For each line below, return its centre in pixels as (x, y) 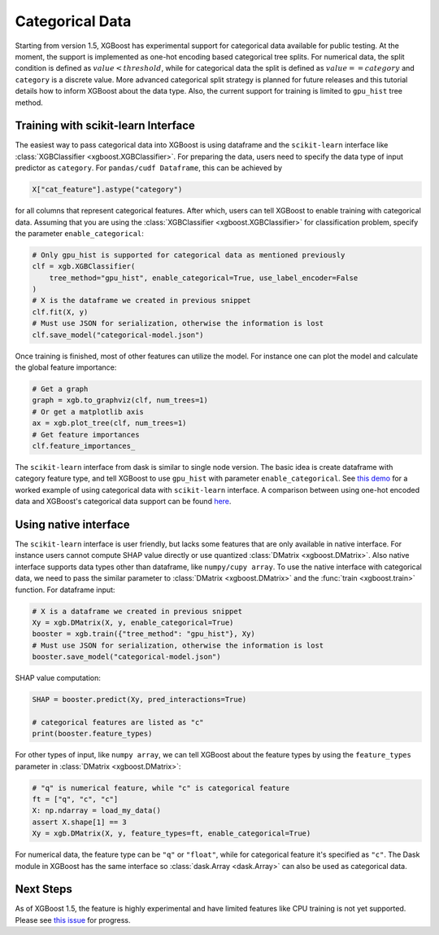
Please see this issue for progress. (73, 920)
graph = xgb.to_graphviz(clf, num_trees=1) (120, 400)
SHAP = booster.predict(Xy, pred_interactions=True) (139, 700)
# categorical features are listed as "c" (118, 722)
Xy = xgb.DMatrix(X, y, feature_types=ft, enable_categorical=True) (172, 834)
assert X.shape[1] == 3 (80, 822)
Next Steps (43, 889)
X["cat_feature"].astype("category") (107, 190)
